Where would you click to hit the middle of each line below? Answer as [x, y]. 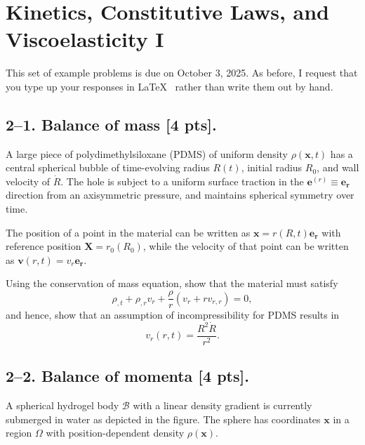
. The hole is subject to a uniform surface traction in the [182, 181]
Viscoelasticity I [85, 39]
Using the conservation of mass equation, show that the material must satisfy [172, 283]
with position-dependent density [115, 433]
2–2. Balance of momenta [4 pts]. [127, 376]
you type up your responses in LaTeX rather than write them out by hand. [170, 86]
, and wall [338, 167]
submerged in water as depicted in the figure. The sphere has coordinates [163, 419]
